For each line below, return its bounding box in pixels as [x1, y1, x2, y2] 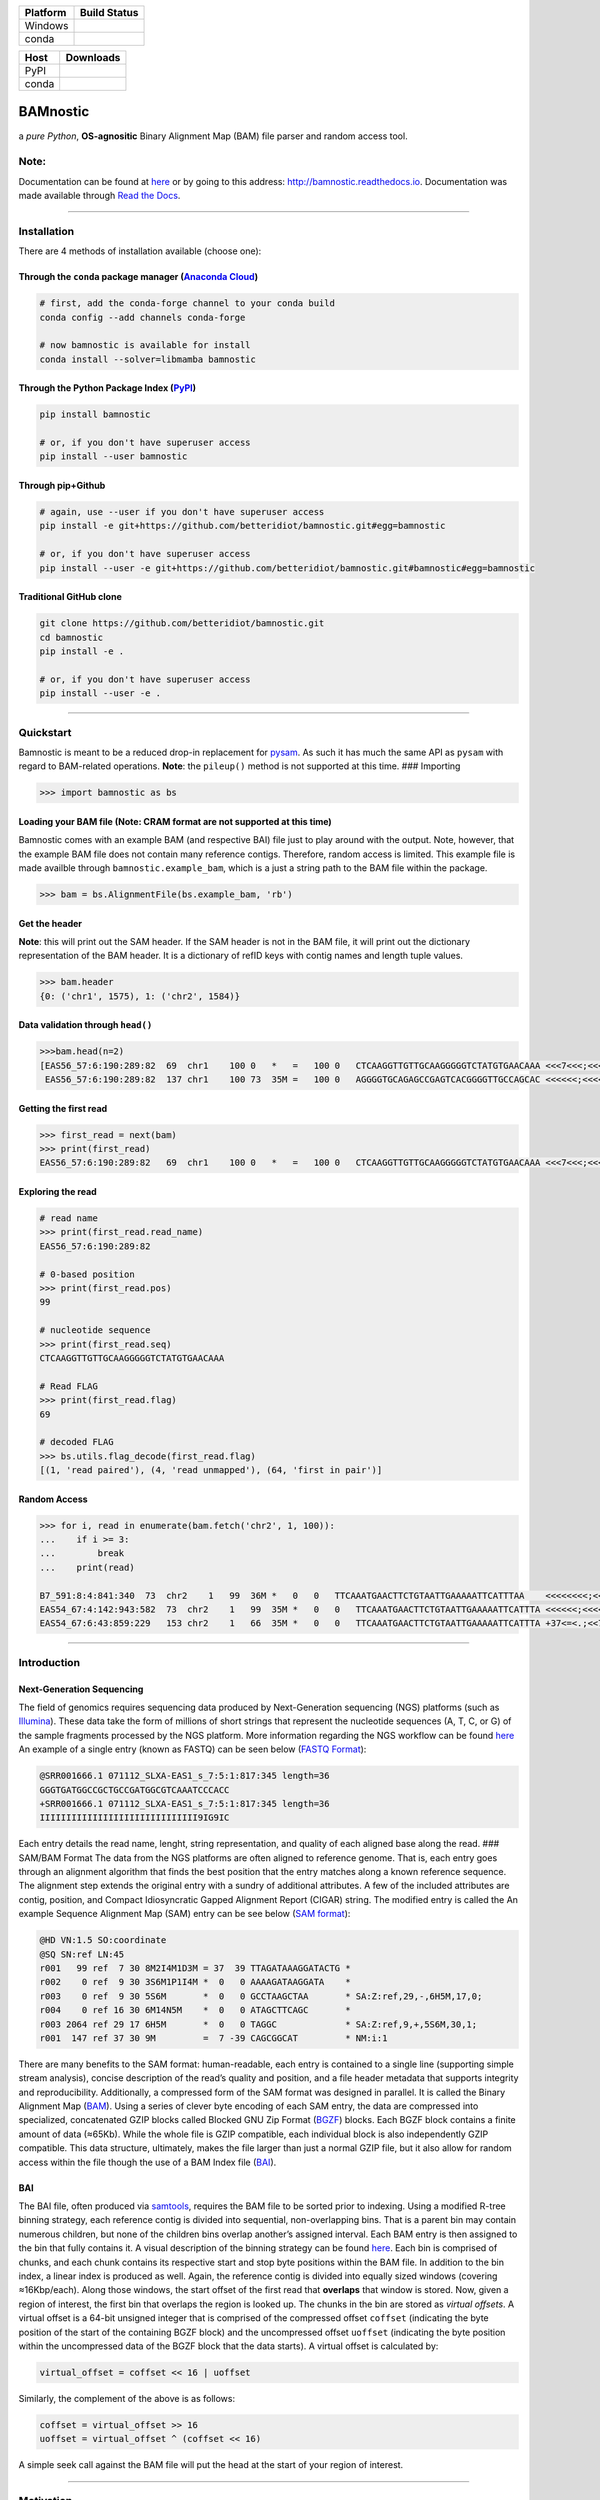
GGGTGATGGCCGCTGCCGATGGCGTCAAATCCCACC [39, 1784, 230, 1795]
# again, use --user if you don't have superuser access [39, 506, 325, 518]
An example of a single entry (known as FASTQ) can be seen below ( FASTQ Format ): [18, 1743, 367, 1755]
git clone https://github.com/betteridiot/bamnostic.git [39, 618, 325, 629]
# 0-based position [39, 1268, 135, 1280]
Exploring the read [18, 1186, 97, 1198]
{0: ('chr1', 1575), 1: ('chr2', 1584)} [39, 990, 240, 1002]
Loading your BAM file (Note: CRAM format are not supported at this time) [18, 815, 332, 827]
